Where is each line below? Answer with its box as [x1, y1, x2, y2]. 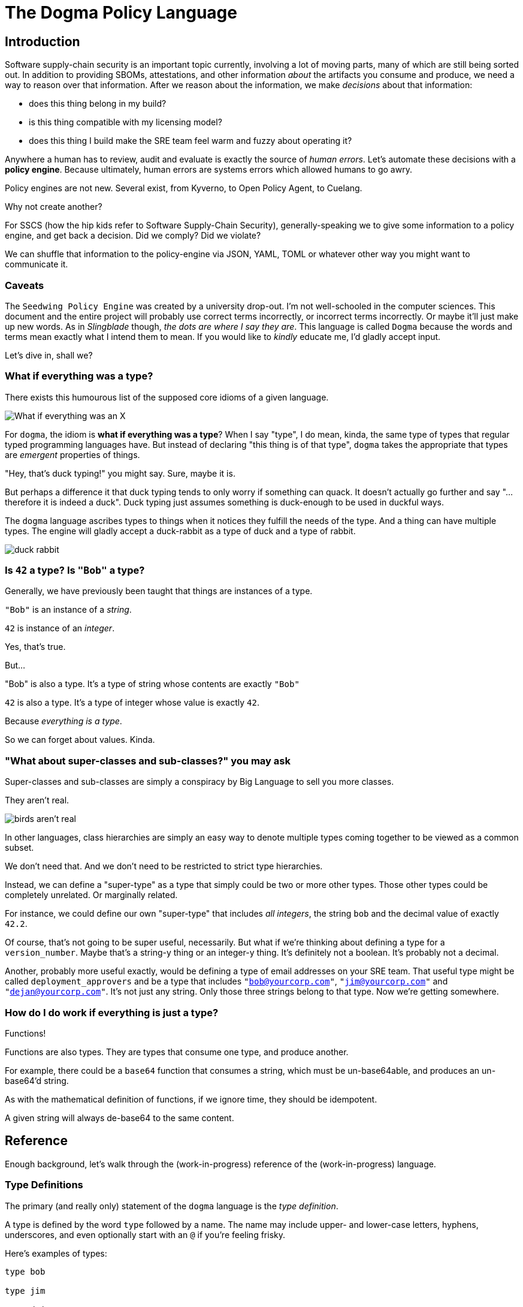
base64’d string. [5, 1075, 69, 1086]
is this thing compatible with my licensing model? [29, 117, 222, 128]
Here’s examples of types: [5, 1248, 107, 1258]
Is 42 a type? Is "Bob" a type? [5, 564, 145, 577]
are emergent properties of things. [5, 449, 140, 460]
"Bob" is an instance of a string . [5, 604, 132, 615]
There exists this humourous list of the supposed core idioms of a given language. [5, 392, 329, 402]
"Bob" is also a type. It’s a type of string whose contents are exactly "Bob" [5, 679, 300, 689]
